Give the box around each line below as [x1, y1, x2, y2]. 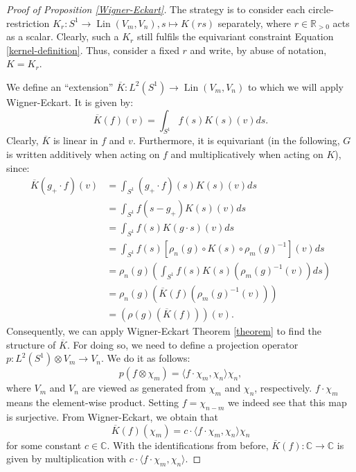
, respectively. [254, 381, 312, 395]
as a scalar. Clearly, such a [6, 29, 119, 44]
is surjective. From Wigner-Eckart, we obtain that [6, 409, 218, 423]
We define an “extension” [6, 79, 114, 94]
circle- [308, 2, 334, 16]
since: [6, 160, 30, 175]
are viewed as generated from [82, 381, 206, 395]
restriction [6, 15, 50, 30]
